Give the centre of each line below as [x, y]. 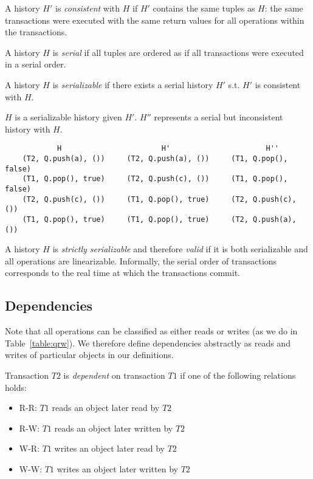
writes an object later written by [117, 468]
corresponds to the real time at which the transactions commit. [122, 273]
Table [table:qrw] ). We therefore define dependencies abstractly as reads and [148, 343]
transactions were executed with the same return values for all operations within [155, 20]
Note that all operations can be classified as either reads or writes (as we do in [151, 331]
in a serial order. [36, 64]
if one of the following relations [238, 375]
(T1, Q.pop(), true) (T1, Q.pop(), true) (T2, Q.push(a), [159, 219]
